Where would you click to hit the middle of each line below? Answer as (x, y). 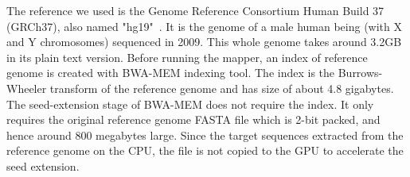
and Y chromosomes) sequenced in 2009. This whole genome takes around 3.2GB (204, 42)
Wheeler (27, 88)
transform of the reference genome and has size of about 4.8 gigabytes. (222, 88)
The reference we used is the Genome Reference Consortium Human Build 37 (195, 10)
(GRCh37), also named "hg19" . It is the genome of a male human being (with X (205, 26)
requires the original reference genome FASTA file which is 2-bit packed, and (193, 119)
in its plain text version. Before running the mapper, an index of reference (187, 57)
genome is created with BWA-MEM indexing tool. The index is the (171, 73)
